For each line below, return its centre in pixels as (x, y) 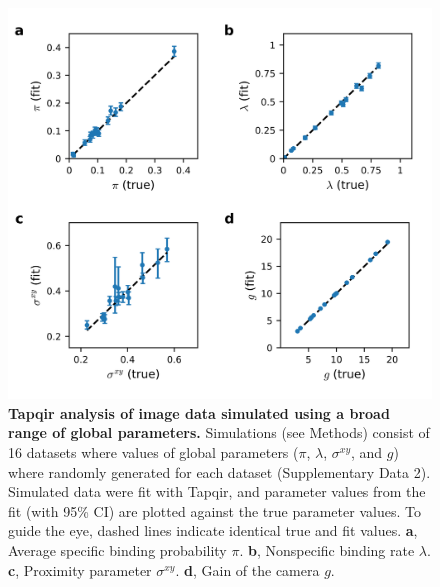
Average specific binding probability (117, 550)
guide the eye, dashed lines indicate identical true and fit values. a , (213, 530)
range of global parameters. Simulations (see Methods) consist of (219, 432)
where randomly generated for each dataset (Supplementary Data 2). (219, 471)
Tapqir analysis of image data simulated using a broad (199, 412)
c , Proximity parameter (80, 569)
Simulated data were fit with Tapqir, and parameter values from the (217, 491)
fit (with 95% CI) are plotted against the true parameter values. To (214, 510)
